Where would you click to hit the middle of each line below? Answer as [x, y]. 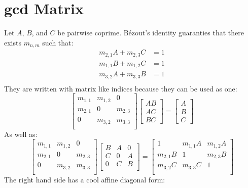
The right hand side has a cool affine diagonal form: [85, 179]
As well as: [21, 134]
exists [13, 42]
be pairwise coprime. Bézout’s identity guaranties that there [151, 33]
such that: [58, 42]
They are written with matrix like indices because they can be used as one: [121, 88]
